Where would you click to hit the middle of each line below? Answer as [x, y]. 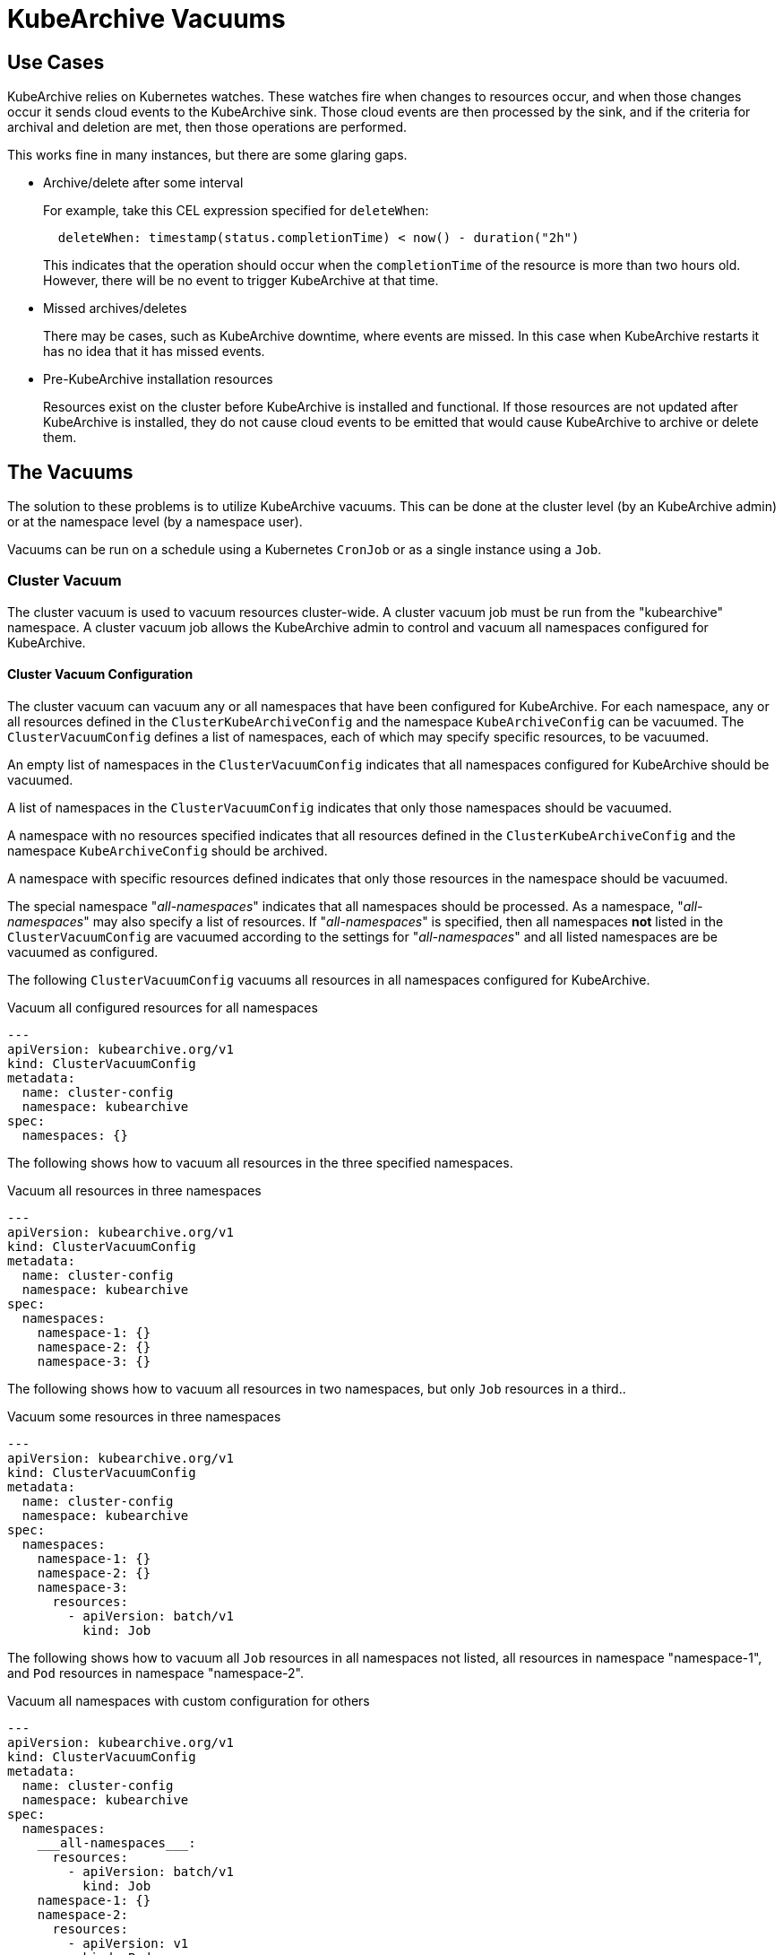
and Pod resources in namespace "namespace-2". [156, 1673]
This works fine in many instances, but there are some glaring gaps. [207, 155]
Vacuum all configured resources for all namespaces [163, 1007]
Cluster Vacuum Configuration [100, 674]
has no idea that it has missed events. [154, 352]
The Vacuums [70, 472]
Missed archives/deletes [115, 308]
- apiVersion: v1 [128, 1943]
